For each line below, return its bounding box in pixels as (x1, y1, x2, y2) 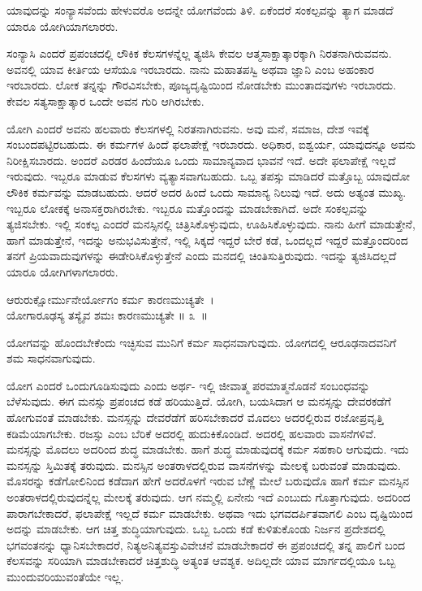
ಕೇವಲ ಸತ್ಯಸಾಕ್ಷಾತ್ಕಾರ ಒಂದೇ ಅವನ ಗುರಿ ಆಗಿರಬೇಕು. (6, 92, 205, 109)
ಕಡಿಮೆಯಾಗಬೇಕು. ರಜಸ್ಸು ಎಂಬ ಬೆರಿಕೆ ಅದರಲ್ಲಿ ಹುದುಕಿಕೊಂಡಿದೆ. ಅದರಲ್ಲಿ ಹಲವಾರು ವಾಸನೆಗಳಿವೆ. (6, 424, 377, 441)
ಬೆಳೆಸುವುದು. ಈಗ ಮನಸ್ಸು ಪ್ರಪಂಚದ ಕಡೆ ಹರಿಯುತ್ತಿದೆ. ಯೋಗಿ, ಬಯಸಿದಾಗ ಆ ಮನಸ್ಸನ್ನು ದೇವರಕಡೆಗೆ (6, 393, 391, 410)
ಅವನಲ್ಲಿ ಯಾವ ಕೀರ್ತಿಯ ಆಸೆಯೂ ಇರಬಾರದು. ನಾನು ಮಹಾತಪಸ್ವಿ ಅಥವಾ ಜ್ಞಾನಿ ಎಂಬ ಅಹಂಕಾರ (6, 60, 374, 77)
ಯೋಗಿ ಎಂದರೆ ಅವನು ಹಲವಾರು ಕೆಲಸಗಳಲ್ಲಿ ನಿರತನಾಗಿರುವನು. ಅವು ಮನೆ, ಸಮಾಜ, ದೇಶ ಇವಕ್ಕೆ (6, 120, 369, 137)
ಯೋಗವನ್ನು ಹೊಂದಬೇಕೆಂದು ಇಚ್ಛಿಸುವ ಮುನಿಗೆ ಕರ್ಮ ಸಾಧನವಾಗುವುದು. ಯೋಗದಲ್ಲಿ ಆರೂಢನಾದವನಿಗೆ (6, 333, 397, 350)
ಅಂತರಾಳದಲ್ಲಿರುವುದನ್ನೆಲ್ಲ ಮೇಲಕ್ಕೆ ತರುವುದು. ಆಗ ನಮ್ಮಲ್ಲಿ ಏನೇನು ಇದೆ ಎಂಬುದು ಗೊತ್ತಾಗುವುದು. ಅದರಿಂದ (6, 489, 411, 506)
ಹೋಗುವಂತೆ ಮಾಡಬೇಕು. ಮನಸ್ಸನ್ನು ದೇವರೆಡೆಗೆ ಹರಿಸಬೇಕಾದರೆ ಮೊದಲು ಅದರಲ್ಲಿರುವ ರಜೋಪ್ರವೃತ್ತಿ (6, 409, 384, 426)
